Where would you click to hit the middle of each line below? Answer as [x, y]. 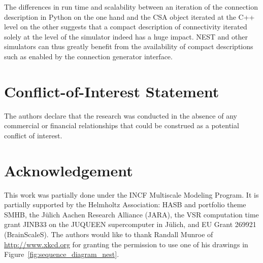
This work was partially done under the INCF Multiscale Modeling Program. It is [131, 194]
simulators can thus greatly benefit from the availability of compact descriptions [129, 46]
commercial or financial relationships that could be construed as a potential [122, 125]
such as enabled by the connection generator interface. [88, 56]
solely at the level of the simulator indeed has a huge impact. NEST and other [126, 36]
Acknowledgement [69, 170]
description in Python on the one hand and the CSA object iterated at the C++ [129, 16]
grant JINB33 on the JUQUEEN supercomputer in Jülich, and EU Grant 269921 [130, 224]
